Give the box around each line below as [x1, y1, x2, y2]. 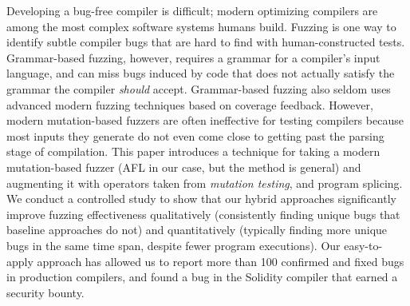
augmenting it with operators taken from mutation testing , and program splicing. [6, 174, 403, 191]
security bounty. [6, 284, 85, 300]
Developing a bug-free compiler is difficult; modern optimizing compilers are [6, 2, 378, 18]
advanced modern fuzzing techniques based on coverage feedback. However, [6, 96, 373, 113]
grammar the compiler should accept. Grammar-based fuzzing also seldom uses [6, 80, 391, 97]
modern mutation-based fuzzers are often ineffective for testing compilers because [6, 112, 404, 129]
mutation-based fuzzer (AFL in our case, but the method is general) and [6, 158, 361, 175]
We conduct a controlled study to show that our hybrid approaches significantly [6, 190, 396, 207]
